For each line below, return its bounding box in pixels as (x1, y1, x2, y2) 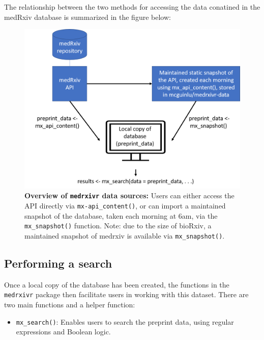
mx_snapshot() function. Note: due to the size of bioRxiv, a (24, 220, 212, 231)
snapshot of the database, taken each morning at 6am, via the (24, 210, 218, 221)
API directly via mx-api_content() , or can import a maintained (24, 200, 226, 211)
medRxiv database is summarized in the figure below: (4, 11, 171, 22)
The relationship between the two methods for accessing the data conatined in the (4, 2, 260, 12)
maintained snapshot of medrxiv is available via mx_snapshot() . (24, 230, 225, 241)
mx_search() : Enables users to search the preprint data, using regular (16, 316, 234, 327)
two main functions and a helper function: (4, 299, 135, 310)
